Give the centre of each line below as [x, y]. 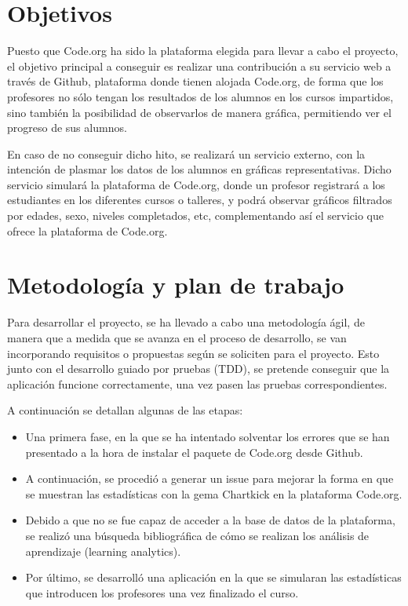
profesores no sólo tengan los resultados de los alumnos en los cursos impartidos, [200, 96]
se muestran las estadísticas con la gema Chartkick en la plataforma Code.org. [214, 493]
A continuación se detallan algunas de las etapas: [125, 410]
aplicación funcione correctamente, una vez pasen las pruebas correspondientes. [197, 383]
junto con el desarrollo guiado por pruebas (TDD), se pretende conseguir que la [199, 369]
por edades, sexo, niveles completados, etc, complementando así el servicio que [195, 215]
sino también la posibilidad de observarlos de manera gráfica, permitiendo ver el [199, 112]
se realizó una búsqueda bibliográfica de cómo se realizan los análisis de [197, 535]
